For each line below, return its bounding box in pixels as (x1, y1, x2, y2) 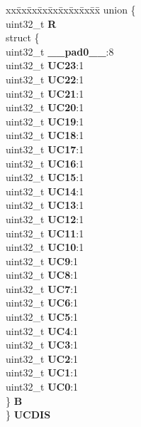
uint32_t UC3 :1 (6, 337, 79, 352)
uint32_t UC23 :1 (6, 58, 84, 73)
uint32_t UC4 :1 (6, 323, 79, 338)
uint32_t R (6, 16, 57, 31)
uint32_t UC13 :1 (6, 197, 84, 212)
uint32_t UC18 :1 (6, 128, 84, 143)
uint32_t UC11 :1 (6, 225, 84, 240)
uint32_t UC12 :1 (6, 211, 84, 226)
